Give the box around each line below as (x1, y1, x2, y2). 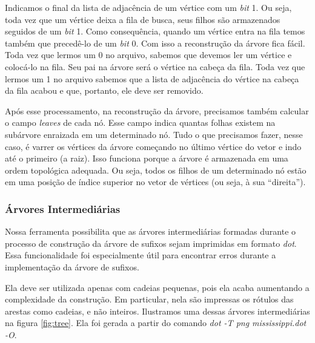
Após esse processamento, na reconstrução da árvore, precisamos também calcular (5, 104, 309, 117)
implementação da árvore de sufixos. (5, 260, 139, 273)
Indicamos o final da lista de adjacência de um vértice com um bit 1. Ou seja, (5, 1, 292, 13)
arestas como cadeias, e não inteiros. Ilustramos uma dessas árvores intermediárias (5, 304, 310, 317)
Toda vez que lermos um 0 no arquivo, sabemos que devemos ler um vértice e (5, 48, 292, 61)
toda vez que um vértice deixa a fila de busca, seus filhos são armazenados (5, 13, 280, 25)
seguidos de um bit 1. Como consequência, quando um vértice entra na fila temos (5, 25, 305, 38)
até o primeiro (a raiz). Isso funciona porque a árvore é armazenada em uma (5, 152, 288, 165)
